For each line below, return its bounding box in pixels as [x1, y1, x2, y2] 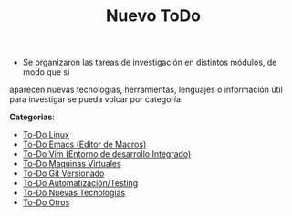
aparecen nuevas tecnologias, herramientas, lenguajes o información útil [9, 84, 283, 96]
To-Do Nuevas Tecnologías [22, 188, 126, 199]
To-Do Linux [22, 129, 70, 140]
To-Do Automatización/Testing [22, 178, 139, 189]
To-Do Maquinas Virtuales [22, 159, 121, 170]
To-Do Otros [22, 197, 70, 208]
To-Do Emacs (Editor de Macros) [22, 139, 147, 150]
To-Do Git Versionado [22, 168, 105, 179]
